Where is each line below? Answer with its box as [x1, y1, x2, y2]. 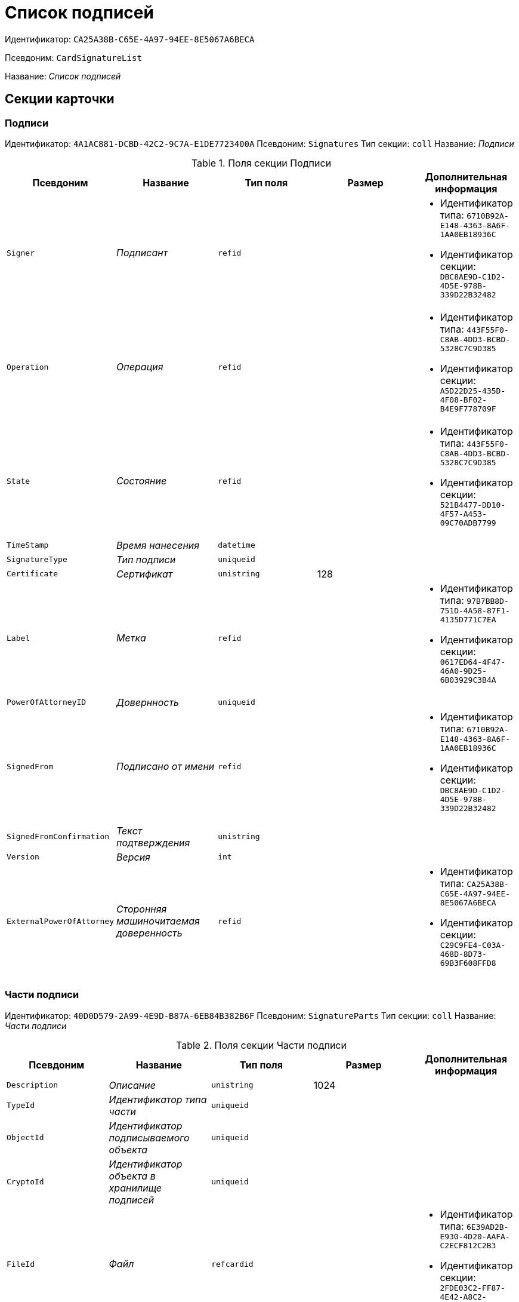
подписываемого [109, 1131, 190, 1144]
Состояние [116, 475, 167, 487]
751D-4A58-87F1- [440, 606, 511, 615]
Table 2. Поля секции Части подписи [176, 1039, 347, 1051]
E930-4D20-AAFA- [440, 1232, 510, 1241]
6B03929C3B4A [440, 675, 496, 684]
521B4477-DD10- [440, 500, 506, 509]
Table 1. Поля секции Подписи [191, 156, 332, 169]
